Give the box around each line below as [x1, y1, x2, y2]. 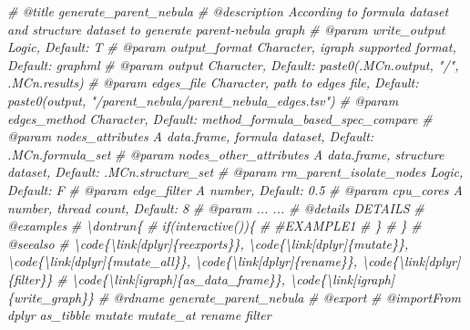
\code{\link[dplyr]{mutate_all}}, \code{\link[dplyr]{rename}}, [7, 252, 358, 271]
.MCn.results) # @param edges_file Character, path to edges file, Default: [7, 73, 419, 92]
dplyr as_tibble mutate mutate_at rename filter [7, 305, 271, 325]
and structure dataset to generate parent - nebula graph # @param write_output [7, 19, 445, 38]
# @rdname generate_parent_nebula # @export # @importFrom [97, 287, 462, 306]
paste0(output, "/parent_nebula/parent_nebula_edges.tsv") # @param [7, 90, 399, 109]
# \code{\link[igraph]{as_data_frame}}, [56, 269, 286, 288]
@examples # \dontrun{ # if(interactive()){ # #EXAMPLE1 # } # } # [7, 216, 422, 235]
